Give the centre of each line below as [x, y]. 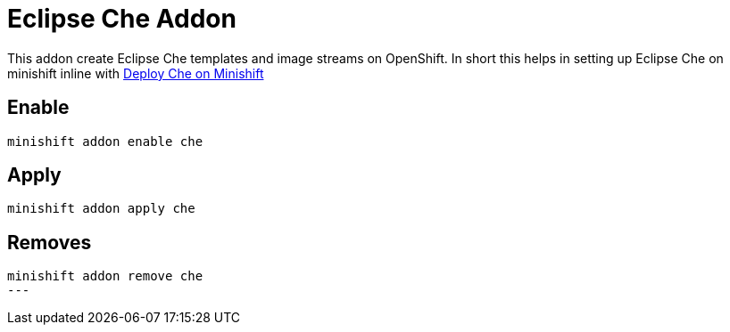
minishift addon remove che [105, 276]
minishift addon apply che [101, 209]
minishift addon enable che [105, 141]
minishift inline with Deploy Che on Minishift [136, 73]
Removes [50, 242]
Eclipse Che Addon [122, 19]
